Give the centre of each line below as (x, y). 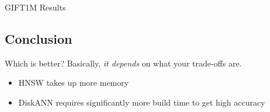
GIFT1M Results (35, 7)
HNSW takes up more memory (74, 83)
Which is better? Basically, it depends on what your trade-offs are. (123, 63)
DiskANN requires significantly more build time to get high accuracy (142, 102)
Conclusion (39, 38)
